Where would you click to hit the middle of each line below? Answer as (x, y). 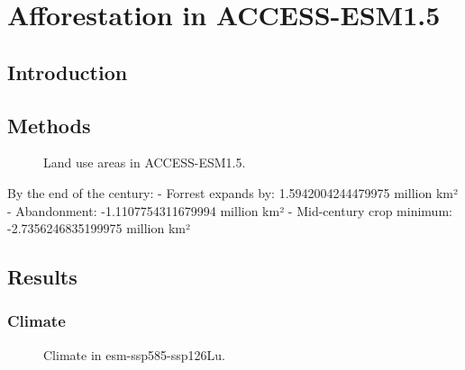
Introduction (68, 72)
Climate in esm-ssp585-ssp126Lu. (134, 354)
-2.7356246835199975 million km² (99, 228)
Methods (49, 125)
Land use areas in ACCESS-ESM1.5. (145, 162)
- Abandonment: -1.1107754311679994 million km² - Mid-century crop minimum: (230, 210)
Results (42, 277)
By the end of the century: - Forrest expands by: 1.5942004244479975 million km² (232, 192)
